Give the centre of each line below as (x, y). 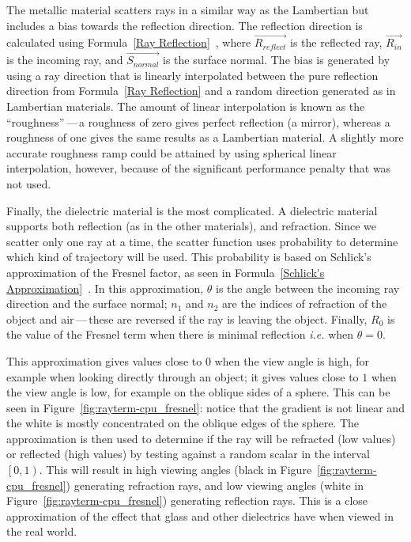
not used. (29, 183)
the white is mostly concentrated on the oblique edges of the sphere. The (183, 423)
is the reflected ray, (336, 42)
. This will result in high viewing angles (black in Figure (175, 470)
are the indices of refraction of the (305, 303)
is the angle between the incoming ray (308, 288)
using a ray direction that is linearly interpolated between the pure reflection (192, 75)
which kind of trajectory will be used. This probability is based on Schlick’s (189, 257)
